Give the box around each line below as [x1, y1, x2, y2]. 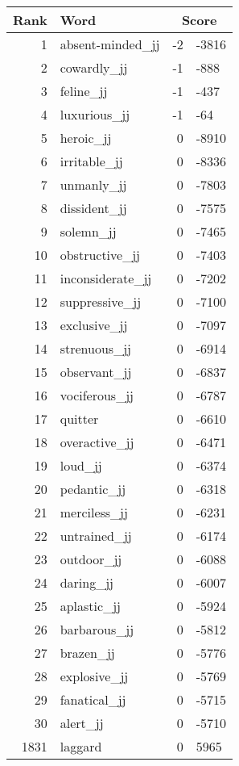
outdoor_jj [60, 550, 122, 568]
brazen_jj [60, 643, 115, 662]
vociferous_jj [60, 386, 134, 404]
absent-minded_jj [60, 35, 160, 53]
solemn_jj [60, 222, 117, 241]
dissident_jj [60, 199, 127, 217]
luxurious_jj [60, 105, 130, 123]
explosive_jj [60, 667, 129, 685]
